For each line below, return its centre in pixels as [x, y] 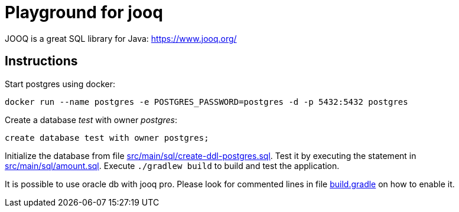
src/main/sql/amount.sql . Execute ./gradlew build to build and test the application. [172, 165]
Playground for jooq [84, 12]
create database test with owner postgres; [107, 138]
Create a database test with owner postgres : [91, 120]
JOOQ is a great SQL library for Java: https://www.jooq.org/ [121, 38]
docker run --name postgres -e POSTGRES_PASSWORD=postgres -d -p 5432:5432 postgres [206, 102]
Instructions [41, 61]
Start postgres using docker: [60, 84]
